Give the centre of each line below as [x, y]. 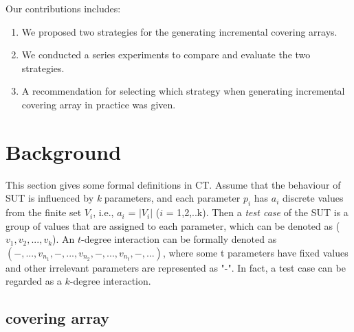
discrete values [313, 198]
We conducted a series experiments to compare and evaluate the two [166, 55]
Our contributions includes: [63, 8]
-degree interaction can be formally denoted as [179, 239]
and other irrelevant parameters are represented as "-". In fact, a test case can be [176, 267]
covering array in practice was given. [99, 104]
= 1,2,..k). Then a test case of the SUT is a [257, 212]
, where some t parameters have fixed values [255, 252]
